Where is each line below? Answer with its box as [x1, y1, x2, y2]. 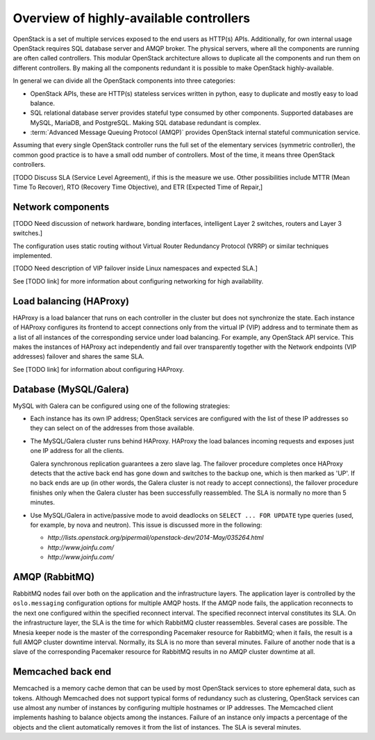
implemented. [12, 252, 52, 260]
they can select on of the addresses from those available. [30, 424, 194, 432]
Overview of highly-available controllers [12, 10, 250, 26]
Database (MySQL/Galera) [12, 383, 130, 395]
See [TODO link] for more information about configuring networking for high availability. [12, 277, 264, 285]
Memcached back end [12, 666, 112, 677]
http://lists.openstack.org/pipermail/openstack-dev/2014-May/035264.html [47, 534, 264, 542]
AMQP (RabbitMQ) [12, 570, 95, 583]
